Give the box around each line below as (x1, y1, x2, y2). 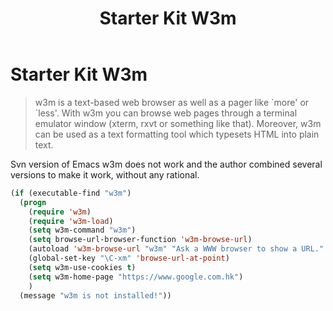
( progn (19, 197, 47, 207)
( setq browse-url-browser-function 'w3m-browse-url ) (28, 235, 253, 245)
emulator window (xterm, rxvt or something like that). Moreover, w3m (34, 117, 322, 129)
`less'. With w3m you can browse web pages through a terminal (34, 107, 298, 119)
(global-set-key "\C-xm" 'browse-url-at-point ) (28, 253, 230, 264)
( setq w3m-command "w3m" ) (28, 225, 137, 236)
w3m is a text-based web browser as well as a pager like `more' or (34, 96, 310, 108)
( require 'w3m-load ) (28, 216, 114, 226)
